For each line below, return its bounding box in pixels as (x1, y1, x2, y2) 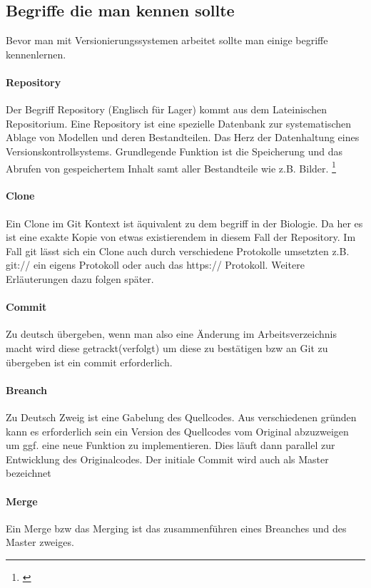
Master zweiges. (6, 535, 74, 550)
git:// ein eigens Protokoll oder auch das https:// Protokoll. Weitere (6, 257, 305, 272)
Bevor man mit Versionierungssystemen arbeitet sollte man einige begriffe (6, 33, 328, 48)
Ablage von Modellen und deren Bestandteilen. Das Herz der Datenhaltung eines (6, 130, 360, 145)
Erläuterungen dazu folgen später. (6, 271, 154, 286)
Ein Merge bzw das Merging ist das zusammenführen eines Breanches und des (6, 520, 347, 535)
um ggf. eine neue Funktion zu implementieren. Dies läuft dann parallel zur (6, 438, 335, 453)
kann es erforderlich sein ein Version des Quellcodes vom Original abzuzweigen (6, 423, 349, 438)
